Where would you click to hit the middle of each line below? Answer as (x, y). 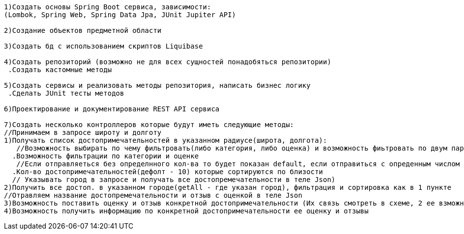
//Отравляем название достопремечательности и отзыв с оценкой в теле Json (153, 195)
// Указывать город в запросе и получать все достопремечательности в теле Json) (174, 180)
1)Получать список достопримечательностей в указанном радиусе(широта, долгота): (166, 140)
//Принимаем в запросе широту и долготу (83, 132)
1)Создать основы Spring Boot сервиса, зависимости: (108, 7)
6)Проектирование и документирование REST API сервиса (112, 109)
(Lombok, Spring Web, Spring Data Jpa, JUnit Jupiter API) (120, 15)
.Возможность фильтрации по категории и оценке (105, 156)
